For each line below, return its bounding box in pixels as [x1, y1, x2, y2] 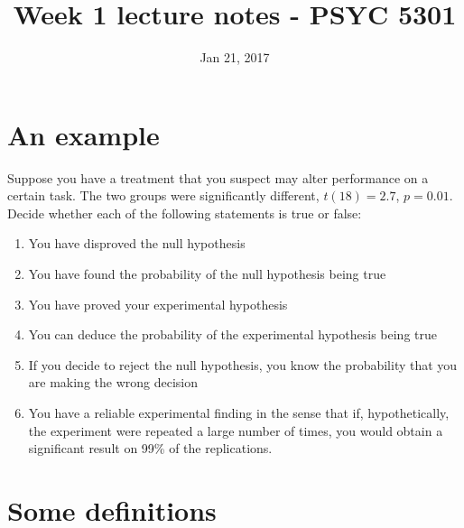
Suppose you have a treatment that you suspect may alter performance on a [7, 168, 429, 187]
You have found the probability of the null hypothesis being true [28, 264, 386, 283]
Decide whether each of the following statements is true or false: [7, 203, 362, 222]
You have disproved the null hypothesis [28, 234, 246, 253]
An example [7, 116, 160, 153]
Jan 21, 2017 [200, 48, 270, 67]
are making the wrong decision [28, 373, 199, 392]
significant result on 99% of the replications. [28, 439, 273, 458]
